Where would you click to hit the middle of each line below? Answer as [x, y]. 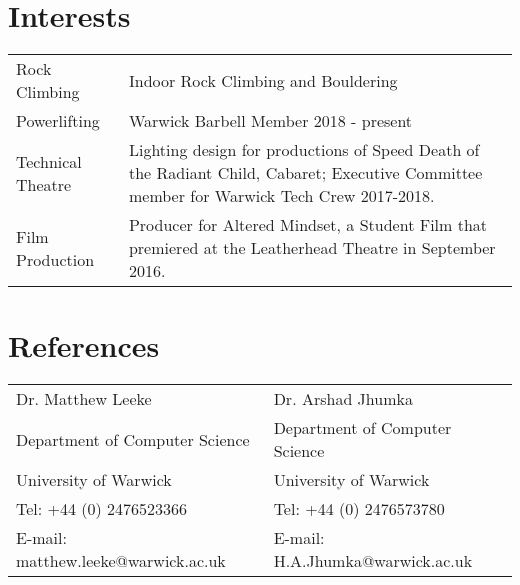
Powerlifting [58, 121]
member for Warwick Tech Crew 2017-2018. [281, 196]
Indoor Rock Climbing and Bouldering [263, 80]
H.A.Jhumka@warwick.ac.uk [373, 561]
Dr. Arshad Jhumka [343, 399]
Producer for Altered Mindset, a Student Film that [308, 225]
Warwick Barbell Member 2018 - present [270, 121]
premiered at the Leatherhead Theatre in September [312, 248]
